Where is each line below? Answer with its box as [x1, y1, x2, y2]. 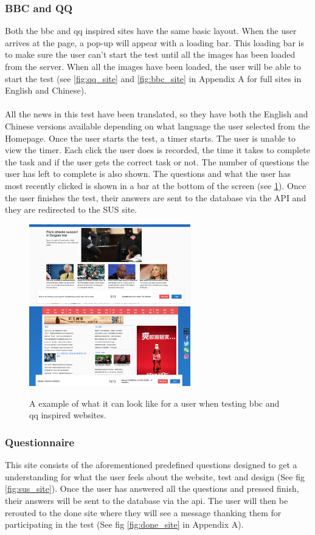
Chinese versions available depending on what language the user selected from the [5, 119, 310, 132]
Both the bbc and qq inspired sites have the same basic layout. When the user [5, 24, 297, 37]
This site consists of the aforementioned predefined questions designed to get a [5, 458, 297, 471]
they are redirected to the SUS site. [5, 203, 137, 216]
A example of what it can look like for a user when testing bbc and [29, 396, 280, 409]
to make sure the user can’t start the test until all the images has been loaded [5, 48, 296, 61]
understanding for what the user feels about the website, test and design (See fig [5, 470, 305, 483]
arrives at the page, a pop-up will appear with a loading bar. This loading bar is [5, 36, 305, 49]
